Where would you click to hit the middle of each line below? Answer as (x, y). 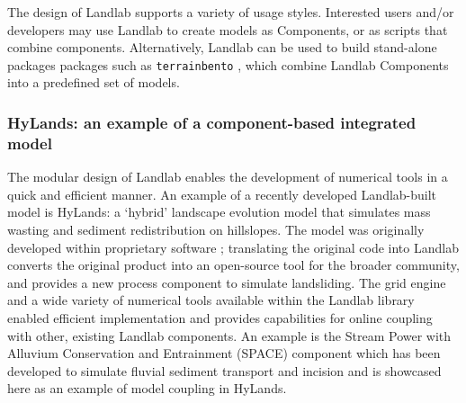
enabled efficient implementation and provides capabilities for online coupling (220, 317)
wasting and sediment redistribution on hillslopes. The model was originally (216, 229)
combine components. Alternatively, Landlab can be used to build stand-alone (222, 47)
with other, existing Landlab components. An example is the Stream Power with (229, 335)
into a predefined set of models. (94, 82)
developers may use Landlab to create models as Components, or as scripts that (228, 29)
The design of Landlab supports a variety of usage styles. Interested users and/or (231, 12)
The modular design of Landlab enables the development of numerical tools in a (228, 177)
